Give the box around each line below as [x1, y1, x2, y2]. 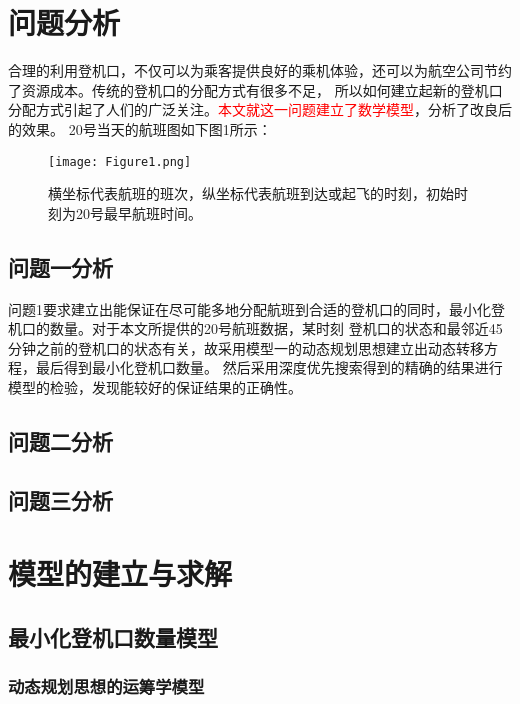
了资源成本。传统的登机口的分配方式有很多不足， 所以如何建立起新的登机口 [8, 79, 503, 100]
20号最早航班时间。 [75, 202, 202, 223]
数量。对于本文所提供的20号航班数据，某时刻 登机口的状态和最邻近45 [49, 318, 503, 339]
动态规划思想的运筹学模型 [8, 674, 205, 699]
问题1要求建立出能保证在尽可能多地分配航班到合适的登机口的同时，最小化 [8, 298, 491, 319]
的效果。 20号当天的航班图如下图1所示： [8, 118, 272, 139]
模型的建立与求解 [8, 553, 233, 594]
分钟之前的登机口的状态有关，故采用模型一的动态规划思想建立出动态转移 [8, 337, 484, 358]
